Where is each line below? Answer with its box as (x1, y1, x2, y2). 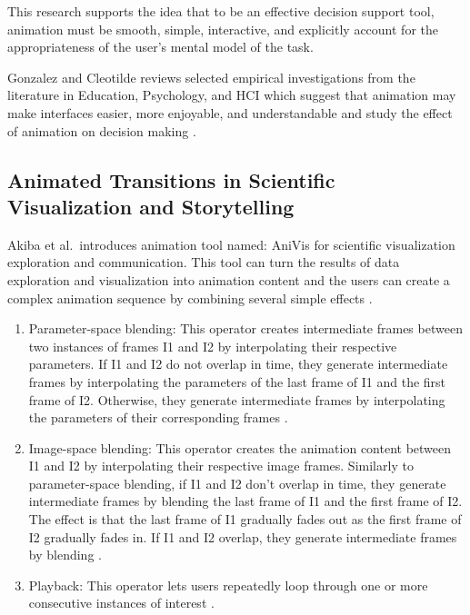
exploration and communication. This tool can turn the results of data (7, 253, 400, 272)
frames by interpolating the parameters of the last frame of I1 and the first (28, 372, 446, 391)
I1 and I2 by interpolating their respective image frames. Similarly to (28, 456, 414, 475)
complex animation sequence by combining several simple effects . (7, 288, 373, 307)
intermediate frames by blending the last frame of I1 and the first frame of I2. (28, 491, 463, 511)
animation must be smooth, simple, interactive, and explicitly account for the (7, 19, 438, 38)
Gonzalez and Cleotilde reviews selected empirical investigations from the (7, 67, 415, 86)
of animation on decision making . (7, 121, 196, 140)
